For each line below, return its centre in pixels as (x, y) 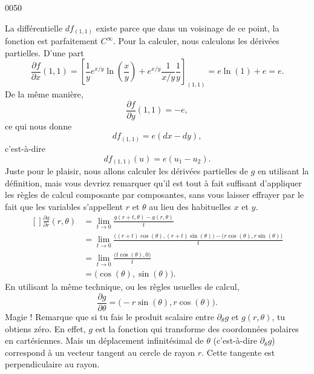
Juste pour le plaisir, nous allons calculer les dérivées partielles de (126, 171)
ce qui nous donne (38, 126)
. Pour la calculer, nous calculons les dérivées (196, 41)
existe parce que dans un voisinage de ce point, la (188, 28)
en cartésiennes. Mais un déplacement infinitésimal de (104, 340)
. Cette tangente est (238, 352)
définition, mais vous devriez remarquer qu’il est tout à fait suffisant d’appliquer (153, 182)
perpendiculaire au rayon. (52, 364)
